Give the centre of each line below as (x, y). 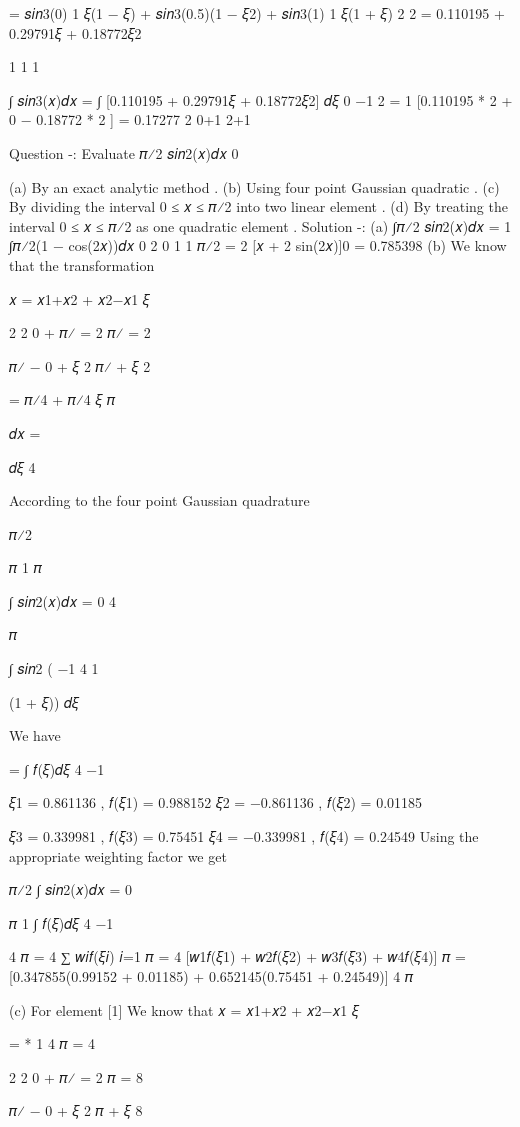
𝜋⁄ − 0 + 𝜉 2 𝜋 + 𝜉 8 (76, 1110)
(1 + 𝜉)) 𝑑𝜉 (44, 701)
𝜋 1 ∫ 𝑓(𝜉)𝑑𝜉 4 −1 (61, 922)
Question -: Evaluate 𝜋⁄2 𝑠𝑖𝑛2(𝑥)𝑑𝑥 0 (124, 152)
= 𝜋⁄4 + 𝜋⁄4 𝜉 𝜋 (62, 399)
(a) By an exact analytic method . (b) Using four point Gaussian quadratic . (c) (254, 186)
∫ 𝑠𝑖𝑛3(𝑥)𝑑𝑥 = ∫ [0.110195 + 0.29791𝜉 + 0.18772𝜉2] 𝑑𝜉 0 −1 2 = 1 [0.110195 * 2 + (261, 99)
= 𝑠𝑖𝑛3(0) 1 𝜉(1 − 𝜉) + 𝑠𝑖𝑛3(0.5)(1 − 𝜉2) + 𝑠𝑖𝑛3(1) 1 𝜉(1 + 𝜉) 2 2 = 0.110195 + (257, 13)
